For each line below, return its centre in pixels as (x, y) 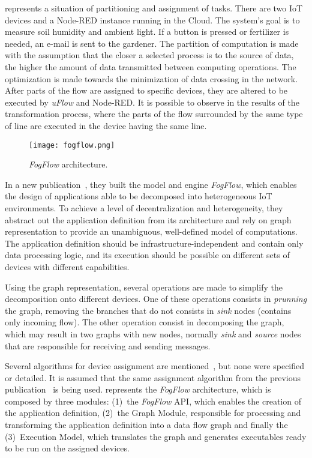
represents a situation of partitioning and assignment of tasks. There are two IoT (154, 8)
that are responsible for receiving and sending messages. (108, 345)
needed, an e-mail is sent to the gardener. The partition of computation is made (152, 43)
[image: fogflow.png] (72, 145)
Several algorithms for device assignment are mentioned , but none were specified (155, 366)
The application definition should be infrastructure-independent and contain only (154, 243)
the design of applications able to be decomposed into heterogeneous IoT (139, 196)
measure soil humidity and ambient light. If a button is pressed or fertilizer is (147, 32)
